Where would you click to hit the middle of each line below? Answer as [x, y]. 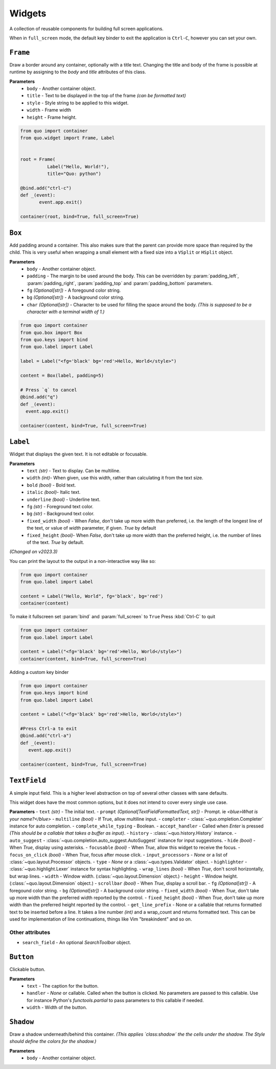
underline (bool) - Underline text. [64, 499]
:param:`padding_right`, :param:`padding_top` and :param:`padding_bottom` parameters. [120, 283]
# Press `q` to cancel [49, 390]
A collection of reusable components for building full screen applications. [86, 29]
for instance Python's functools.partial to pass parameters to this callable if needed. [115, 1000]
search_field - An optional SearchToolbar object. [77, 943]
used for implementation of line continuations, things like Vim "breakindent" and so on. [101, 919]
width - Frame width [49, 110]
